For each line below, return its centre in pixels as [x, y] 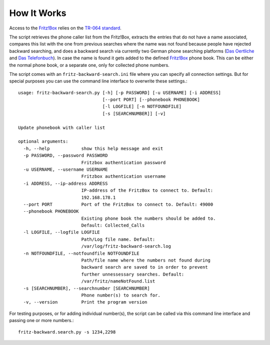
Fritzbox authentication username [123, 176]
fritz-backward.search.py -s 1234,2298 [67, 332]
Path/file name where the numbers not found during [146, 260]
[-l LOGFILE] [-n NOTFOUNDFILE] [142, 107]
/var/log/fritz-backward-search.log [126, 246]
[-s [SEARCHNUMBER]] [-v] [134, 113]
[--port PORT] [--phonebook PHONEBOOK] [151, 100]
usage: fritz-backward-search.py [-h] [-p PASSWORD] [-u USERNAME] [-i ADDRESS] [120, 93]
